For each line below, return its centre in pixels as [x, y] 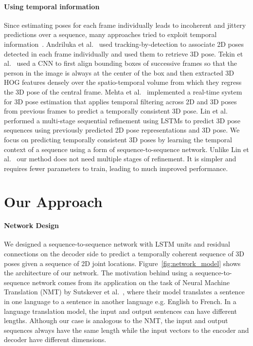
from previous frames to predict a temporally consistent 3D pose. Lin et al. [116, 111]
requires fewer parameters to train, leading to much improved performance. [116, 168]
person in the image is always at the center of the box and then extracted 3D [119, 72]
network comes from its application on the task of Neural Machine [131, 282]
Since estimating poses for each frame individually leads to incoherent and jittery [125, 25]
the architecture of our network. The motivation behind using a [99, 273]
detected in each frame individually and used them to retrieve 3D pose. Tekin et [124, 53]
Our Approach [53, 202]
